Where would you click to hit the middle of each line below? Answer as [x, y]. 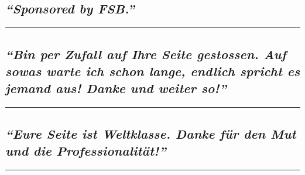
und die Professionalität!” [86, 150]
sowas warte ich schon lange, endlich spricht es [153, 71]
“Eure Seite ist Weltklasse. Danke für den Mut [151, 133]
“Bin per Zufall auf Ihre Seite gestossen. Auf [146, 54]
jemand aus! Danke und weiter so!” [116, 88]
